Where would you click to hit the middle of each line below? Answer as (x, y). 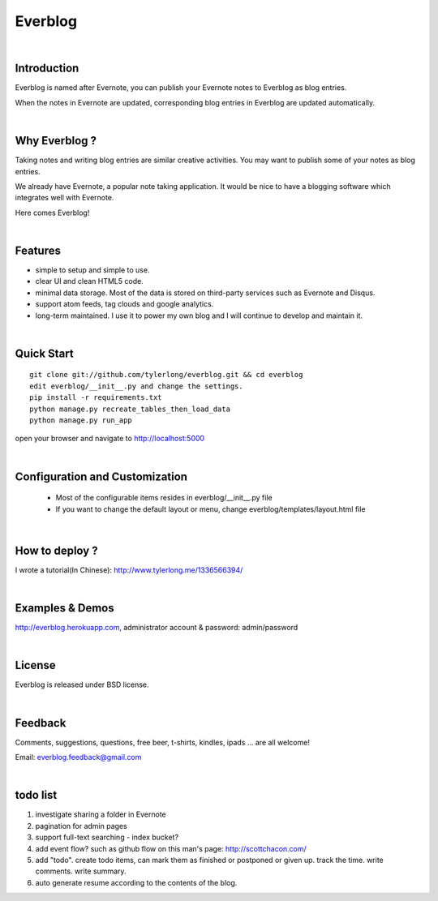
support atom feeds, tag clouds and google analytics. (125, 304)
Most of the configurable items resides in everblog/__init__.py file (164, 498)
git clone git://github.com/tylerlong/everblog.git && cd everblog (166, 375)
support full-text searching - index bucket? (107, 837)
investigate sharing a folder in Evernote (101, 814)
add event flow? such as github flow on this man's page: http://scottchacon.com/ (171, 848)
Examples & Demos (64, 608)
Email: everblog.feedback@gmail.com (78, 757)
